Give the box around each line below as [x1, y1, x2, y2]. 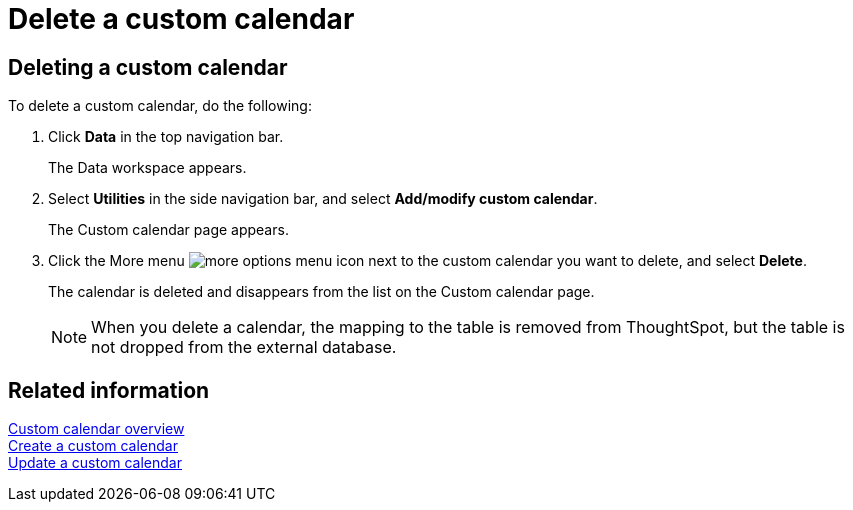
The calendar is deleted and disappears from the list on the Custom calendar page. [48, 283, 595, 301]
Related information [8, 377, 210, 403]
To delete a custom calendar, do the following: [8, 97, 312, 115]
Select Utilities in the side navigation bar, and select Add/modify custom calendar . [48, 190, 598, 208]
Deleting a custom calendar [8, 54, 288, 80]
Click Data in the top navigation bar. [48, 128, 284, 146]
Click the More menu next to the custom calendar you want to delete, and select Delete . [48, 252, 807, 270]
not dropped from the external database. [91, 337, 397, 358]
